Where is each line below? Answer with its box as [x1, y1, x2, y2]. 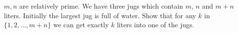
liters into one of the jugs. [117, 20, 194, 30]
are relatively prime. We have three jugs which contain [19, 1, 183, 11]
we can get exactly [53, 20, 109, 30]
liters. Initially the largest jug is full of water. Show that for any [4, 10, 196, 20]
